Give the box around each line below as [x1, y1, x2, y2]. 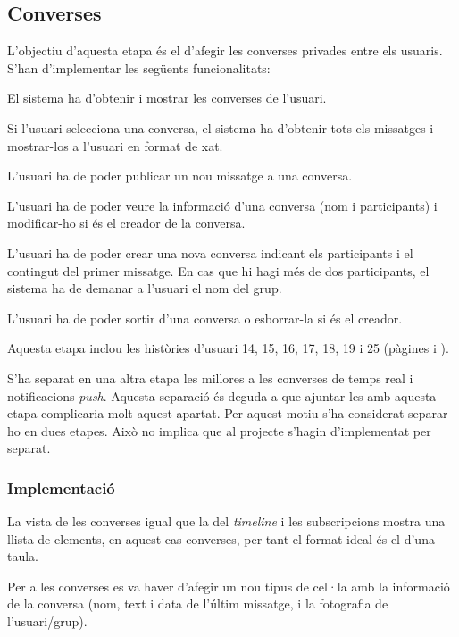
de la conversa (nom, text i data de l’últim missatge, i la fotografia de [7, 594, 388, 613]
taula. [7, 547, 39, 566]
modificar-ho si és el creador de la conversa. [7, 214, 246, 232]
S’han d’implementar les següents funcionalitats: [7, 58, 271, 77]
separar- [408, 404, 453, 423]
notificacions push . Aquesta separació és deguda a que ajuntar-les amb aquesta [7, 386, 437, 405]
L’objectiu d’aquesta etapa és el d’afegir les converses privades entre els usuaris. [7, 41, 443, 60]
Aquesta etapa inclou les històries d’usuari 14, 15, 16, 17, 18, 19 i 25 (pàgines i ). [7, 339, 449, 357]
